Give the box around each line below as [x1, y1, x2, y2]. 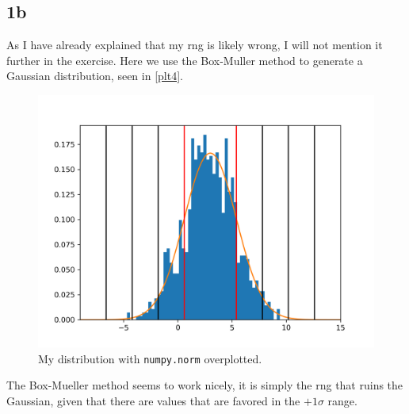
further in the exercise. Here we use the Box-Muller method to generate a [6, 52, 363, 68]
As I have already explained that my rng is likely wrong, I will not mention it [6, 36, 383, 53]
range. [327, 392, 357, 408]
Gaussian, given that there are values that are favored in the [6, 392, 300, 408]
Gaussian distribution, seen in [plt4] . [6, 67, 183, 84]
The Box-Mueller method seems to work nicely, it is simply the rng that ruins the [6, 377, 403, 393]
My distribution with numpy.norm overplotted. [38, 350, 262, 366]
